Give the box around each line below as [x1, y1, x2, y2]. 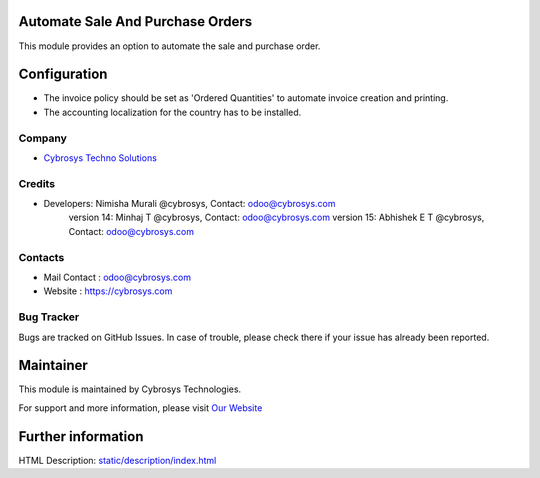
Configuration [18, 66, 108, 83]
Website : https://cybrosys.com [43, 285, 173, 297]
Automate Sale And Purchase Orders [18, 13, 253, 30]
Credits [18, 176, 55, 190]
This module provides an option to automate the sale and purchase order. [18, 40, 321, 52]
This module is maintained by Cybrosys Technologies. [18, 383, 242, 395]
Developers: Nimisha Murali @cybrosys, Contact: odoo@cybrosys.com [43, 198, 336, 210]
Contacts [18, 250, 65, 264]
